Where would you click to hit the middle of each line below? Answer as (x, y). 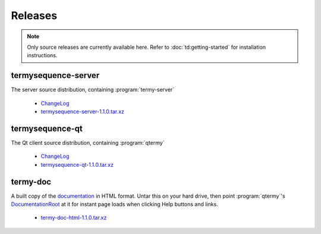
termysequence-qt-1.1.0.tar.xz (77, 164)
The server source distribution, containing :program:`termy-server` (93, 90)
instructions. (42, 55)
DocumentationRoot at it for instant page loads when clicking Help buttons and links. (114, 204)
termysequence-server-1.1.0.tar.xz (83, 112)
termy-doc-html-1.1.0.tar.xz (74, 218)
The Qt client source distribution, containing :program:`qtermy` (88, 142)
